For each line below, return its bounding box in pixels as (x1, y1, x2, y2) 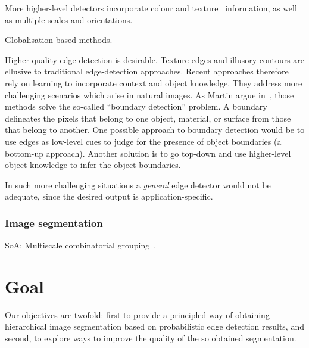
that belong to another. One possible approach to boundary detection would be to (5, 123, 305, 136)
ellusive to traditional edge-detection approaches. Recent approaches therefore (5, 65, 289, 77)
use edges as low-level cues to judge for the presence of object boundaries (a (5, 135, 282, 147)
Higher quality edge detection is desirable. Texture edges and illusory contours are (5, 53, 305, 66)
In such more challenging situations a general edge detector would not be (5, 178, 271, 191)
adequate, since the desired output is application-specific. (5, 190, 213, 203)
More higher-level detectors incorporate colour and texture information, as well (5, 2, 297, 14)
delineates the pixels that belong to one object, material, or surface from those (5, 111, 291, 124)
